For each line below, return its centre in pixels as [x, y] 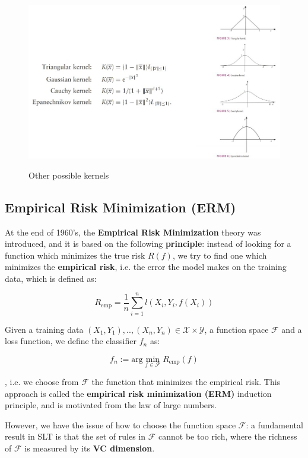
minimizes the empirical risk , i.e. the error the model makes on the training [146, 267]
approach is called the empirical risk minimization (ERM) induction [138, 393]
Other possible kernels [69, 175]
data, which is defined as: [51, 278]
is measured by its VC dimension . [90, 448]
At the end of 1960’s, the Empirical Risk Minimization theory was [133, 232]
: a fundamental [274, 424]
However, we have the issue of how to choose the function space [120, 424]
